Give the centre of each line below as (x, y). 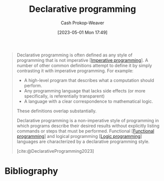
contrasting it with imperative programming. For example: (75, 71)
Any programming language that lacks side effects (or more (85, 90)
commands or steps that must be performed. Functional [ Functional (85, 131)
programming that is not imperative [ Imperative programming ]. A (82, 60)
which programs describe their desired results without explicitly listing (88, 126)
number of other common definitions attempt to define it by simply (84, 65)
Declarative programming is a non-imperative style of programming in (88, 120)
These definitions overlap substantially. (57, 111)
